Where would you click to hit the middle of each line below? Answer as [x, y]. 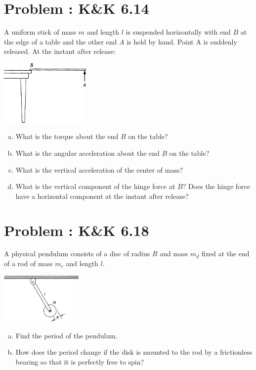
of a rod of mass [28, 263]
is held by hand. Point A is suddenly [182, 41]
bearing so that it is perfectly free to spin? [80, 362]
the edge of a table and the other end [61, 41]
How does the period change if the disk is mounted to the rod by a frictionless [134, 352]
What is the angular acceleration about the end [87, 153]
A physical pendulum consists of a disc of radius [77, 254]
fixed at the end [225, 254]
